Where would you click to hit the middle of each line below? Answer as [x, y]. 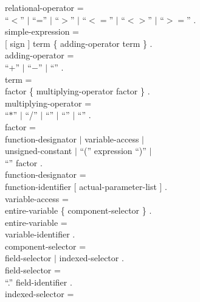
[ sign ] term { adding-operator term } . [79, 43]
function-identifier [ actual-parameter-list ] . [86, 186]
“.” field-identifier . [39, 282]
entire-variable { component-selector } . [78, 210]
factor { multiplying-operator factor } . [78, 91]
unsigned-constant [39, 151]
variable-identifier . [40, 234]
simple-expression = [42, 31]
